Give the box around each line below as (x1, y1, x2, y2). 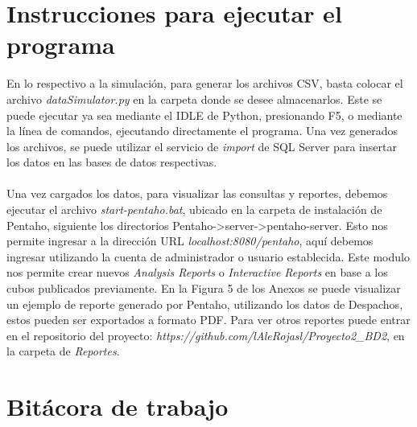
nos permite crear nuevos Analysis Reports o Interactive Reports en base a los (6, 264, 388, 281)
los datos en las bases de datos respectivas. (6, 154, 217, 170)
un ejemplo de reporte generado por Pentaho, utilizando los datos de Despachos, (6, 295, 403, 312)
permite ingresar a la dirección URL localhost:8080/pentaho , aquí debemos (6, 232, 374, 249)
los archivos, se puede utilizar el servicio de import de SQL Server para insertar (6, 138, 397, 154)
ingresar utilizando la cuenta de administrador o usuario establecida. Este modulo (6, 248, 410, 265)
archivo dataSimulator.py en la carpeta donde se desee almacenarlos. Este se (6, 90, 382, 107)
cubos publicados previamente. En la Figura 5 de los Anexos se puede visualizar (6, 280, 401, 297)
